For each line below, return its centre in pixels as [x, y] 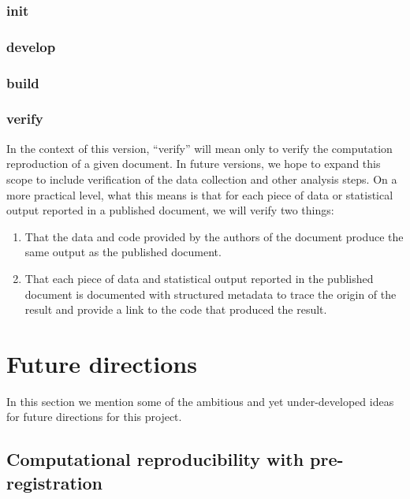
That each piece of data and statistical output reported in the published [199, 278]
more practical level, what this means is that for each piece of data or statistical [200, 194]
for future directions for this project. [94, 417]
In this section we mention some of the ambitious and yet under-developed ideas [200, 401]
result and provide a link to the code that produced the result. [176, 309]
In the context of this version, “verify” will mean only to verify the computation [199, 148]
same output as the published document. [123, 252]
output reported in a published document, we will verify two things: [170, 210]
